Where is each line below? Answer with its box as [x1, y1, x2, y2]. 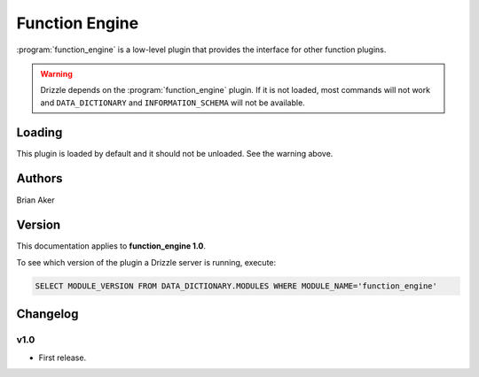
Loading [16, 125, 63, 140]
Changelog [16, 306, 79, 322]
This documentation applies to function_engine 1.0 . [16, 241, 207, 251]
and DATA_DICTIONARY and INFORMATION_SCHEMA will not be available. [40, 97, 305, 108]
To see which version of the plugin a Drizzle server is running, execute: [16, 257, 277, 267]
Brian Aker [16, 195, 55, 205]
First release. [38, 352, 87, 363]
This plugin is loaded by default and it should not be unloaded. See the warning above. [16, 148, 334, 158]
